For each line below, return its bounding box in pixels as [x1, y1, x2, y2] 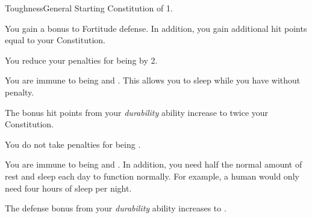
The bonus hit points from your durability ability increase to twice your [5, 106, 269, 118]
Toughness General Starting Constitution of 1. [5, 2, 173, 14]
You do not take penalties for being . [5, 138, 141, 150]
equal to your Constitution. [5, 34, 105, 46]
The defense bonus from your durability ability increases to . [5, 202, 226, 214]
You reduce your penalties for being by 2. [5, 53, 158, 66]
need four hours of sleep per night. [5, 181, 132, 194]
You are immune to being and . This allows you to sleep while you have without [5, 74, 301, 86]
